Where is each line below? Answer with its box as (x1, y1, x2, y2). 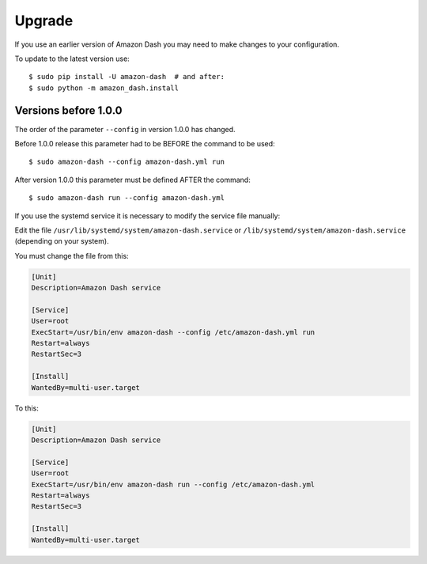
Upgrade (14, 12, 74, 29)
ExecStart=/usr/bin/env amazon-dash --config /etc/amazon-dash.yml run (31, 327, 316, 336)
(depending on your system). (14, 237, 110, 246)
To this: (14, 403, 39, 413)
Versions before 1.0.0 (14, 104, 123, 117)
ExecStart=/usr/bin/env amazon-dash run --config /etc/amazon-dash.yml (31, 479, 316, 489)
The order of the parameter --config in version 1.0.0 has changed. (14, 124, 236, 134)
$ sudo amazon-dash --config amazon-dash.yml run (28, 157, 225, 166)
